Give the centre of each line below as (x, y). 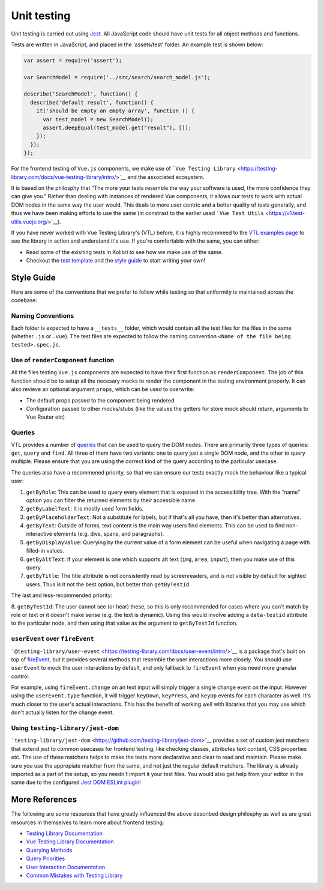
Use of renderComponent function (62, 360)
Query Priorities (46, 858)
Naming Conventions (43, 316)
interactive (39, 534)
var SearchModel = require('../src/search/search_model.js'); (117, 77)
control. (21, 676)
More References (44, 800)
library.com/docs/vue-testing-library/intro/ (64, 177)
